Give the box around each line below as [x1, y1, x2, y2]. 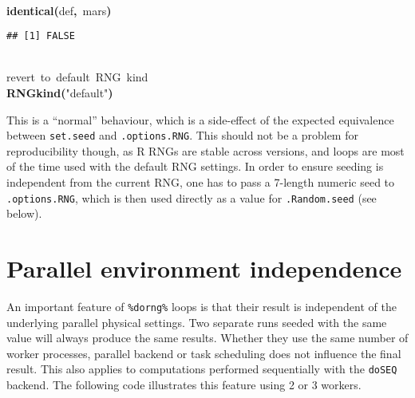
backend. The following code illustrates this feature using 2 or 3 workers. [6, 376, 362, 393]
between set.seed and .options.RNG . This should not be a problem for [6, 127, 358, 144]
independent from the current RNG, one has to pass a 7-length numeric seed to [6, 174, 395, 191]
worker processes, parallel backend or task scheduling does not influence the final [6, 345, 401, 361]
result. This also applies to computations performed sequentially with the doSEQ [6, 361, 397, 377]
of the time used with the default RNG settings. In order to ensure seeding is [6, 158, 384, 175]
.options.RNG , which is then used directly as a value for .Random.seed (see [6, 189, 377, 206]
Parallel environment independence [6, 252, 402, 285]
